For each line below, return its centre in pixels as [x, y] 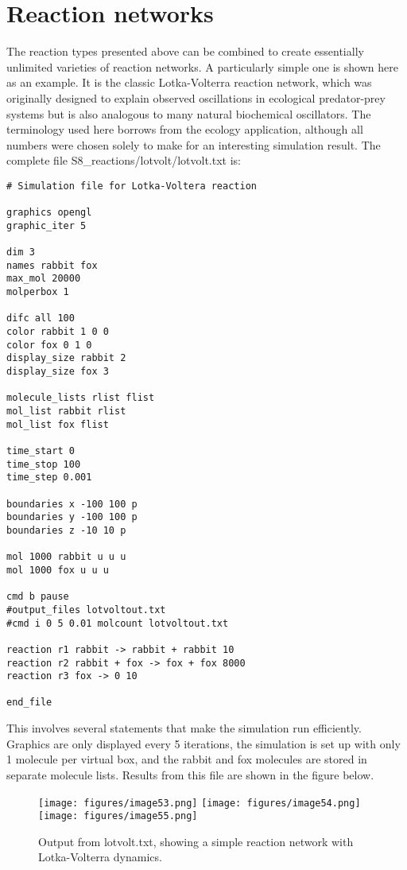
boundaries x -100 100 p [72, 504]
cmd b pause [38, 597]
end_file [29, 703]
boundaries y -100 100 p [72, 517]
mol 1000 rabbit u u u [66, 557]
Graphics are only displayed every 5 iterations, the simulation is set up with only [203, 743]
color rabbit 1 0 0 [58, 332]
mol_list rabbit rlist [66, 412]
